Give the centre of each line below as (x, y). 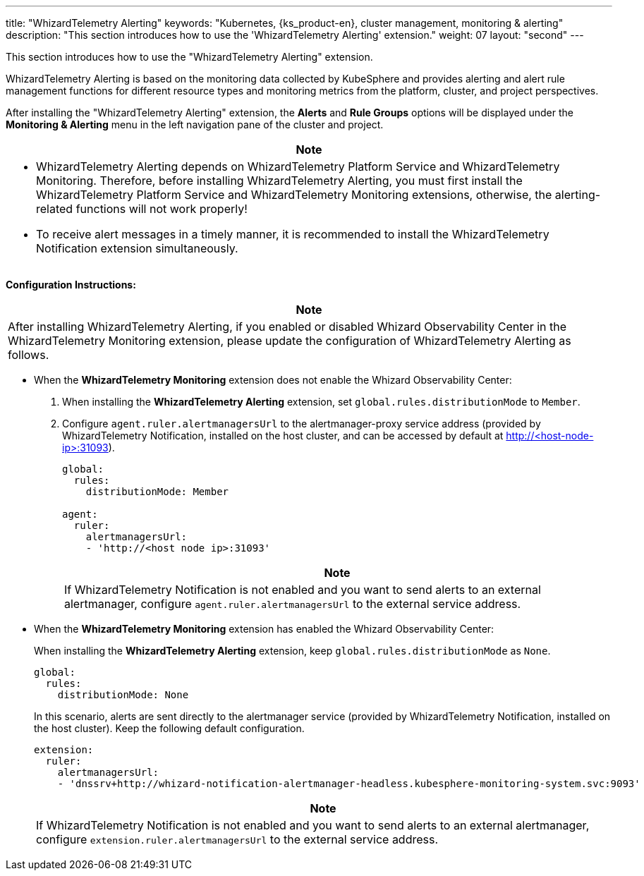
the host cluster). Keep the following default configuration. (169, 728)
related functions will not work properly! (142, 209)
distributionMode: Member (157, 492)
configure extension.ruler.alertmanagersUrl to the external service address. (237, 839)
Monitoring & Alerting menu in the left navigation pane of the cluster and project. (195, 124)
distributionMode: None (123, 695)
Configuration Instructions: (71, 285)
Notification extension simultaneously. (137, 248)
